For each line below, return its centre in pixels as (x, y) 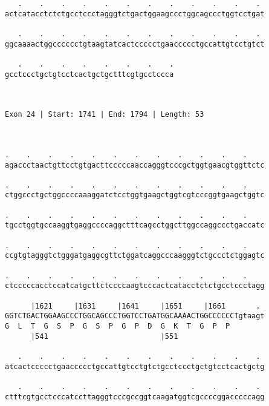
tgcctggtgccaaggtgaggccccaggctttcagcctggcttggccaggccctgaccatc (135, 225)
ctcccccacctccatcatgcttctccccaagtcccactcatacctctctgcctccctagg (135, 286)
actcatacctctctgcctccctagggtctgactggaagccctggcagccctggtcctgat (135, 14)
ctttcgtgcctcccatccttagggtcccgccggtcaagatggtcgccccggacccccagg (135, 397)
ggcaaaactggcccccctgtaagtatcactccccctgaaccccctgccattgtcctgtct (135, 44)
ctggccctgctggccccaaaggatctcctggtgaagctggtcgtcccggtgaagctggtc (135, 195)
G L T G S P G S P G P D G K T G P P (118, 326)
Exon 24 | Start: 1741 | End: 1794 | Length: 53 (105, 115)
